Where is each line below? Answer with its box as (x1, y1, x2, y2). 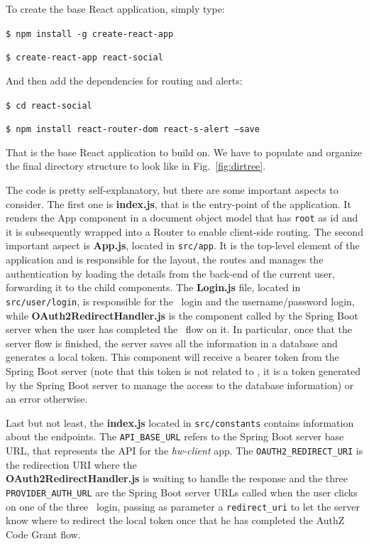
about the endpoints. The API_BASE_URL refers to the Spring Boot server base (6, 429, 344, 444)
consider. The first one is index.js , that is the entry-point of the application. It (6, 196, 351, 211)
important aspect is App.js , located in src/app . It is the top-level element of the (6, 238, 360, 253)
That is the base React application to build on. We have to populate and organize (6, 144, 363, 159)
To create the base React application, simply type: (6, 1, 225, 16)
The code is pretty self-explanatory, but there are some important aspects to (6, 183, 338, 197)
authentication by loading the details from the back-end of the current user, (6, 266, 335, 281)
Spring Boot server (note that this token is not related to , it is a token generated (6, 363, 361, 378)
